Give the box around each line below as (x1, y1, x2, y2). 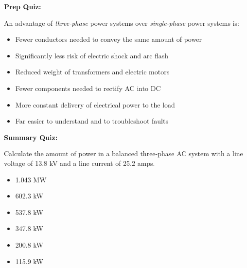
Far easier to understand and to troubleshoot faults (15, 116, 168, 126)
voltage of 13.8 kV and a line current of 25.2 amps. (4, 158, 155, 168)
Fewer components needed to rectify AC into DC (15, 83, 161, 93)
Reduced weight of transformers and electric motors (15, 67, 170, 77)
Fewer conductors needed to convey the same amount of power (15, 34, 202, 44)
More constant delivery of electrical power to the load (15, 99, 175, 109)
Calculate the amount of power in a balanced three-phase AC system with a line (4, 148, 243, 159)
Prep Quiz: (4, 1, 41, 11)
